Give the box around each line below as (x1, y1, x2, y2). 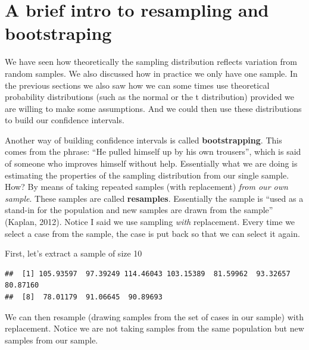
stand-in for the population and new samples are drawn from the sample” (5, 204, 273, 216)
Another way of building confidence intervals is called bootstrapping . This (5, 133, 282, 146)
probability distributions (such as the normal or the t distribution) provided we (5, 90, 295, 103)
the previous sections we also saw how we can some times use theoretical (5, 79, 270, 91)
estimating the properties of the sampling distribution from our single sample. (5, 168, 289, 181)
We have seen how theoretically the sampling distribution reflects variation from (5, 55, 297, 68)
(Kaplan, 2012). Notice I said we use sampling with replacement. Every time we (5, 215, 295, 228)
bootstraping (5, 21, 112, 45)
